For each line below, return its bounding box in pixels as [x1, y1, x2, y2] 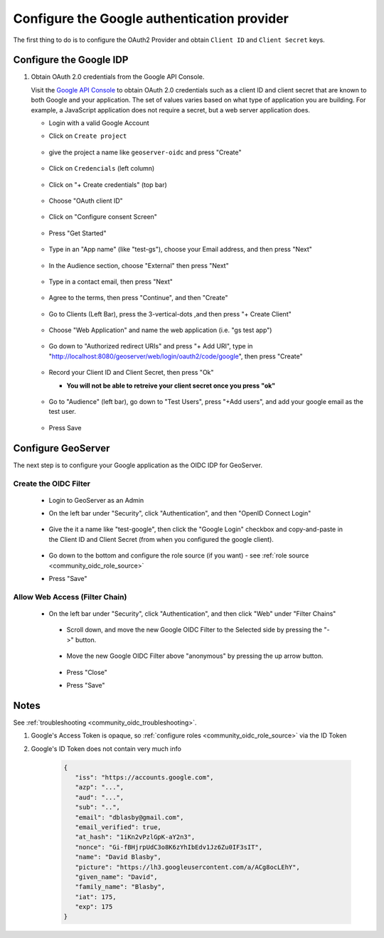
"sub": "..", [75, 804, 121, 811]
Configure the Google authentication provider [13, 11, 289, 26]
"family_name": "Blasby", [75, 883, 166, 891]
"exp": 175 [75, 903, 113, 911]
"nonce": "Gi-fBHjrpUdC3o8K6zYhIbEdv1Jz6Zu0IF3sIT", [75, 843, 263, 851]
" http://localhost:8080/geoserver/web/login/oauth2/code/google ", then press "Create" [48, 352, 303, 361]
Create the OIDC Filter [13, 479, 90, 489]
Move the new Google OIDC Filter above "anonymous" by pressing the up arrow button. [66, 651, 324, 661]
